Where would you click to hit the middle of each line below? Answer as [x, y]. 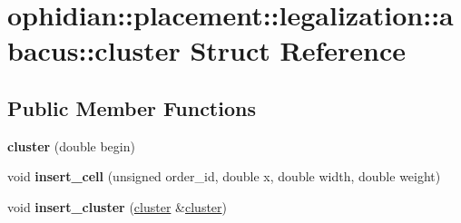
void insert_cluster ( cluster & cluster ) [117, 206]
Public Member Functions [132, 107]
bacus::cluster [94, 50]
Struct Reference [298, 50]
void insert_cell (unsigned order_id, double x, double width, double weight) [224, 176]
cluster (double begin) [71, 145]
